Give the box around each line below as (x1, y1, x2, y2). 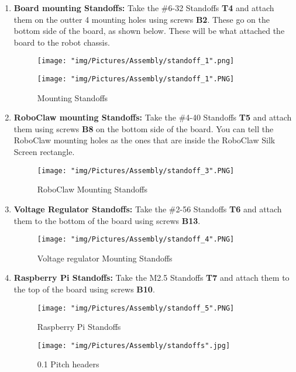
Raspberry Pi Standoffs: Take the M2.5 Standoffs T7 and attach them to (13, 271, 290, 284)
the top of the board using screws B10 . (13, 283, 155, 295)
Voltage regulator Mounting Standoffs (37, 252, 173, 264)
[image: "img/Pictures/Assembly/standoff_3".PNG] (37, 166, 235, 175)
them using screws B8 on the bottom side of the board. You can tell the (13, 122, 274, 135)
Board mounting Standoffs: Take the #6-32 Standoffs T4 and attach (13, 2, 274, 13)
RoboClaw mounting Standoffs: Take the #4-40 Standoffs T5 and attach (13, 111, 292, 123)
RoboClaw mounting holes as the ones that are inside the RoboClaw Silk (13, 134, 276, 146)
